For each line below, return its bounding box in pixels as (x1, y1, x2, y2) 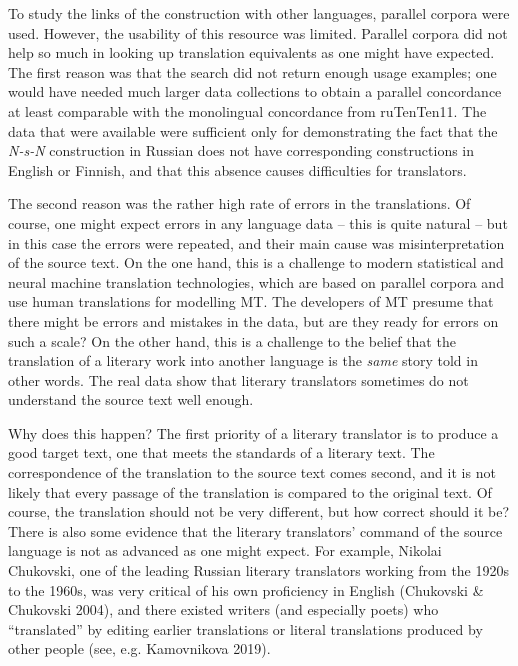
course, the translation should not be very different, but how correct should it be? (8, 501, 510, 522)
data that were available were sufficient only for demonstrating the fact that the (8, 120, 498, 141)
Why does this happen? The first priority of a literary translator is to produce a (8, 422, 499, 443)
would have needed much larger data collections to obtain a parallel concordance (8, 81, 502, 102)
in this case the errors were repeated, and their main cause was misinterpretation (8, 232, 505, 253)
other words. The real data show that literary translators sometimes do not (8, 369, 469, 390)
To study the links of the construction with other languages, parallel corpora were (8, 3, 510, 23)
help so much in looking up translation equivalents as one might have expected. (8, 42, 495, 63)
